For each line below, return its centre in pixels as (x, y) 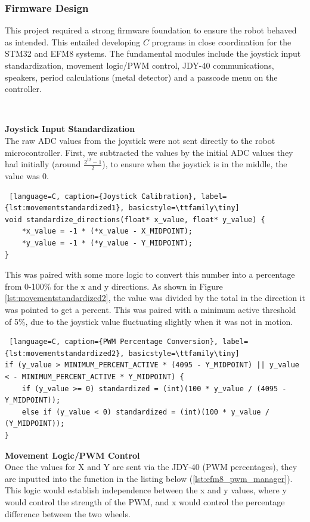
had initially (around (43, 164)
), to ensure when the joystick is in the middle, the (195, 164)
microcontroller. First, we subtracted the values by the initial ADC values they (149, 152)
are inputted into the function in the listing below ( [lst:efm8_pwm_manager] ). (149, 478)
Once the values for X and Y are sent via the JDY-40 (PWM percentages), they (151, 467)
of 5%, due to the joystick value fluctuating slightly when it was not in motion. (149, 321)
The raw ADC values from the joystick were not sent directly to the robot (140, 140)
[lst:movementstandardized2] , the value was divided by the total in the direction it (155, 298)
